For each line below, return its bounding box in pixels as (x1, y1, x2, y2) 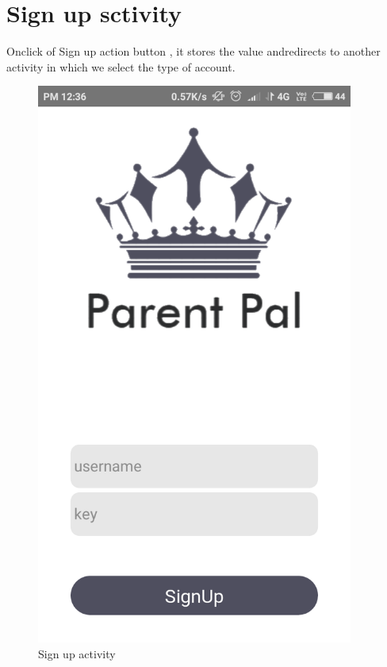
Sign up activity (38, 645, 116, 661)
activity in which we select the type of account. (6, 58, 236, 75)
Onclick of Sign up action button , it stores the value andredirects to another (6, 43, 381, 60)
